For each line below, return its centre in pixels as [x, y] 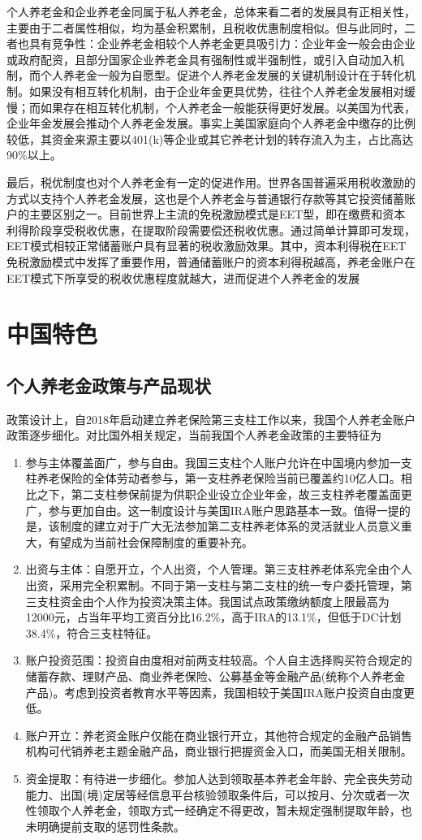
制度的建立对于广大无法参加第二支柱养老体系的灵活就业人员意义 [230, 526]
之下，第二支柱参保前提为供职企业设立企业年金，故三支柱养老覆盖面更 [224, 494]
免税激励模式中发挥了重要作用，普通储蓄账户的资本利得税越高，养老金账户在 [211, 261]
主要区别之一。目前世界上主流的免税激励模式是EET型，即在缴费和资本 [217, 214]
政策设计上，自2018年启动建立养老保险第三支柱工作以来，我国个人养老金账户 [211, 419]
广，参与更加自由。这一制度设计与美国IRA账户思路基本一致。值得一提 [212, 510]
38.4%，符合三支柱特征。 [92, 632]
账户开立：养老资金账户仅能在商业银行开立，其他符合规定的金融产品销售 [219, 735]
